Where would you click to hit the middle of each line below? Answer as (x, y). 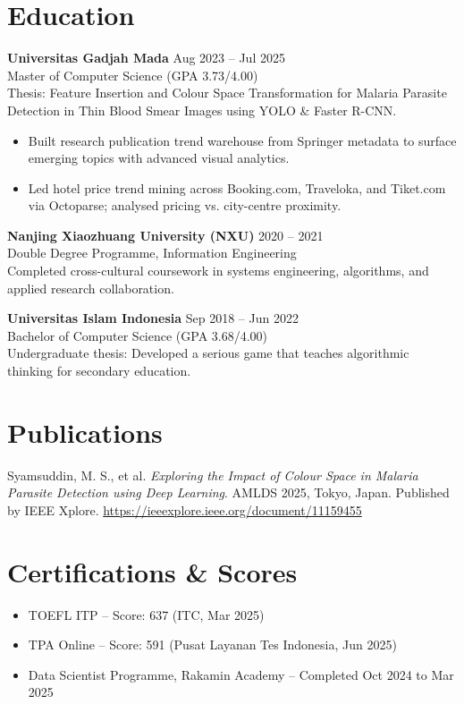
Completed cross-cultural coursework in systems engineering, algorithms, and (218, 271)
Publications (85, 432)
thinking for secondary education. (99, 371)
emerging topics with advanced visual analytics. (159, 158)
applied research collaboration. (91, 288)
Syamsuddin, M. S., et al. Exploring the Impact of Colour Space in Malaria (213, 475)
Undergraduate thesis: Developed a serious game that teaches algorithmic (208, 353)
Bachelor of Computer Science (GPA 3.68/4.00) (138, 335)
